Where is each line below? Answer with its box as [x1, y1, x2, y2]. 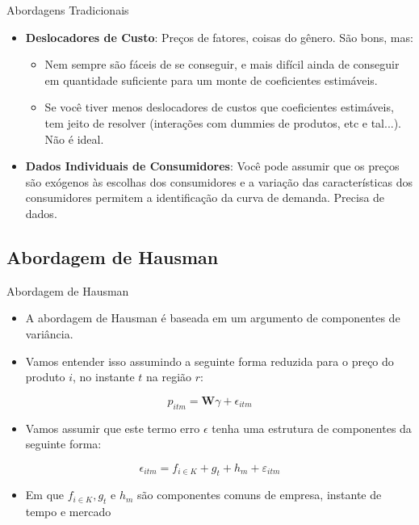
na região [146, 368, 192, 385]
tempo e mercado [25, 503, 111, 520]
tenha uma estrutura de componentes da [212, 419, 412, 436]
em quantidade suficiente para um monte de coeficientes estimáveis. [44, 71, 378, 88]
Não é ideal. [44, 130, 104, 147]
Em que [25, 486, 65, 503]
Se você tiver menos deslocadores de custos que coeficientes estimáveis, [44, 99, 394, 115]
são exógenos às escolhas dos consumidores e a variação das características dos [25, 173, 413, 190]
